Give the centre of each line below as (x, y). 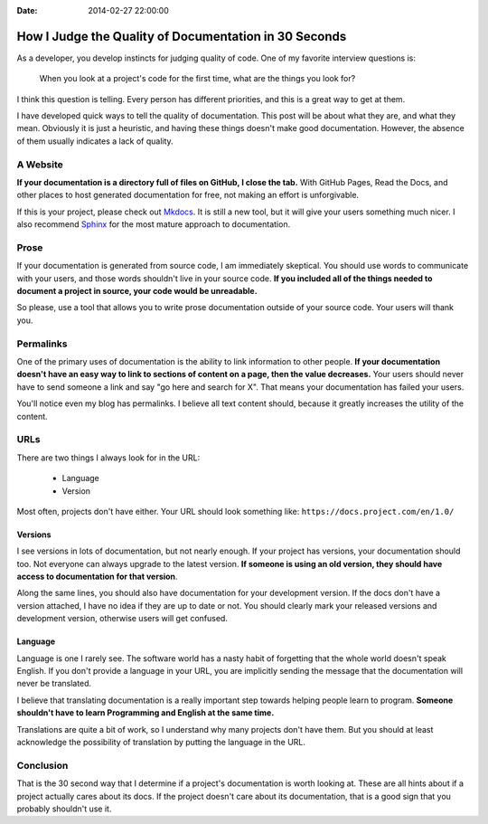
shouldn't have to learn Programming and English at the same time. (145, 713)
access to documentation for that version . (97, 577)
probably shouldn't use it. (64, 809)
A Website (40, 165)
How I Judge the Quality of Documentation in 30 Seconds (182, 36)
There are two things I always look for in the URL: (108, 458)
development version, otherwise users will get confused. (122, 619)
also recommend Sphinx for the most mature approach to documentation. (154, 224)
